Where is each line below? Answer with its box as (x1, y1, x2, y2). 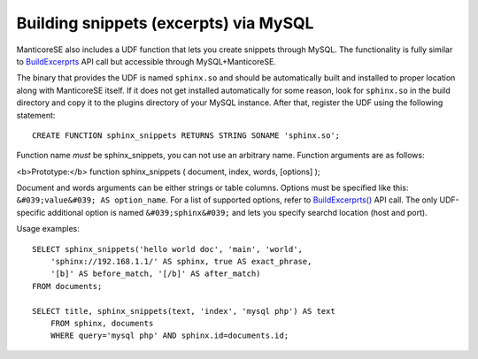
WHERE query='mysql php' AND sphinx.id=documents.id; (50, 331, 289, 340)
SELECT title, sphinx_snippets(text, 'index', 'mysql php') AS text (32, 306, 335, 316)
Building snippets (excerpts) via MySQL (16, 13, 314, 33)
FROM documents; (32, 281, 103, 291)
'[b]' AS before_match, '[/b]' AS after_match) (50, 269, 261, 279)
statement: (16, 110, 56, 120)
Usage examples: (16, 224, 80, 234)
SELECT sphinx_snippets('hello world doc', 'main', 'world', (32, 244, 303, 254)
